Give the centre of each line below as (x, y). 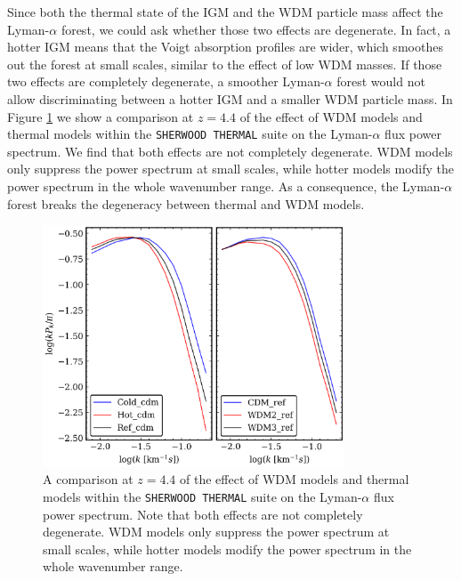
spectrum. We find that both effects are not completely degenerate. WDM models (230, 151)
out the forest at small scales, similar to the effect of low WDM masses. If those (225, 64)
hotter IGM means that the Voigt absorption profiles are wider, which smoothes (225, 47)
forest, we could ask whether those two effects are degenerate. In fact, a (256, 29)
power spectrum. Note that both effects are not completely (203, 514)
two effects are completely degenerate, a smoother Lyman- (166, 81)
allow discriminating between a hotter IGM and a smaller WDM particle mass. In (230, 98)
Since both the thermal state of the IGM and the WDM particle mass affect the (225, 12)
